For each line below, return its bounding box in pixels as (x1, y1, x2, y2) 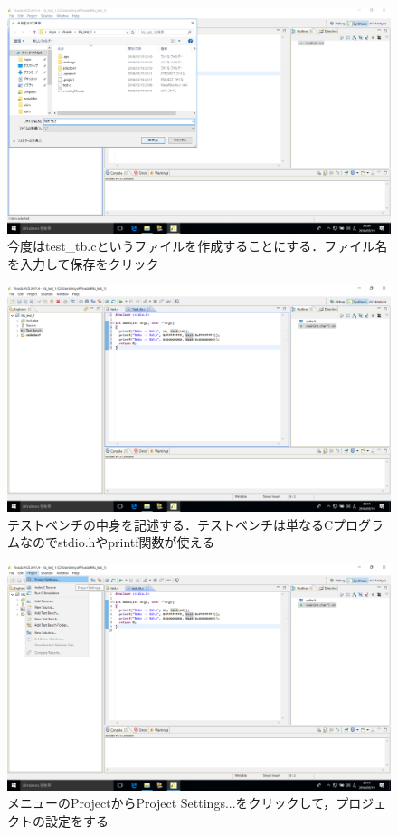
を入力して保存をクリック (7, 254, 159, 273)
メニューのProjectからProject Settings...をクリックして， (7, 793, 336, 812)
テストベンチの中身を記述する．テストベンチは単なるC (7, 514, 334, 533)
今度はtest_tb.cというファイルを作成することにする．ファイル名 (7, 236, 388, 255)
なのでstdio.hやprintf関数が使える (19, 533, 215, 552)
